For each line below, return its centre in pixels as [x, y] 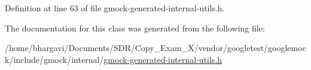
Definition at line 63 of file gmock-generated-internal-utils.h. [115, 8]
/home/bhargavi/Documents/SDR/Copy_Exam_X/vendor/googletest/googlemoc [155, 48]
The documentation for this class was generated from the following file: [135, 28]
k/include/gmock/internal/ [54, 59]
